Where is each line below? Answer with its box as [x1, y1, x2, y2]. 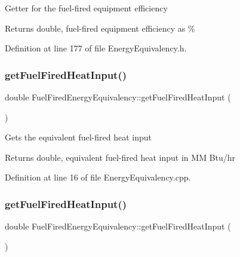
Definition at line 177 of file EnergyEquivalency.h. [5, 42, 187, 54]
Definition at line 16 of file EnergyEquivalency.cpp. [5, 171, 191, 183]
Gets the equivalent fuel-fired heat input [5, 131, 152, 143]
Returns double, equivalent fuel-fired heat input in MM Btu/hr [5, 151, 236, 163]
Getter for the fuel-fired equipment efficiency [5, 2, 168, 14]
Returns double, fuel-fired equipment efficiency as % [5, 22, 195, 34]
